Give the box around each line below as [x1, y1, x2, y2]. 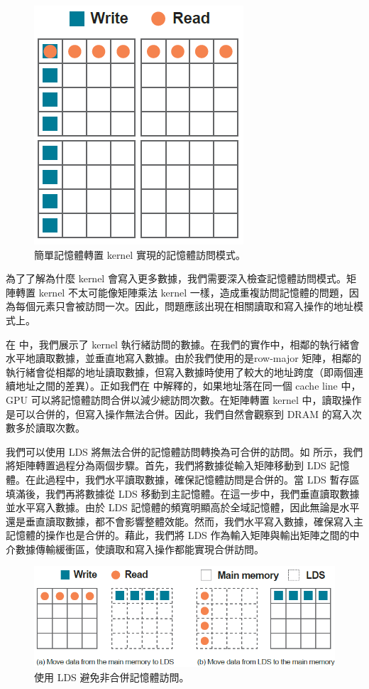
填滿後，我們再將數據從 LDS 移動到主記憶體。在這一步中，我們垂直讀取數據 [6, 486, 360, 501]
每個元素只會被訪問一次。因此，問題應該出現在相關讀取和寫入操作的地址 [15, 299, 353, 314]
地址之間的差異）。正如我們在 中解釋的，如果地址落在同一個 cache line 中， [15, 378, 361, 393]
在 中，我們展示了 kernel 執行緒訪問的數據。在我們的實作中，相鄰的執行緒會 [6, 336, 360, 351]
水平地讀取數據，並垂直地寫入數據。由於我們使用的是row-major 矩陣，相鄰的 [6, 351, 362, 365]
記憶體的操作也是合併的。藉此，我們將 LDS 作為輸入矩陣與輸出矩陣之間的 [6, 528, 350, 543]
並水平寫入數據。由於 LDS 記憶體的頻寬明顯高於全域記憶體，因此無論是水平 [6, 500, 360, 515]
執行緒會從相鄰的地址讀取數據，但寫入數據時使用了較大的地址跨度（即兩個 [6, 364, 353, 379]
